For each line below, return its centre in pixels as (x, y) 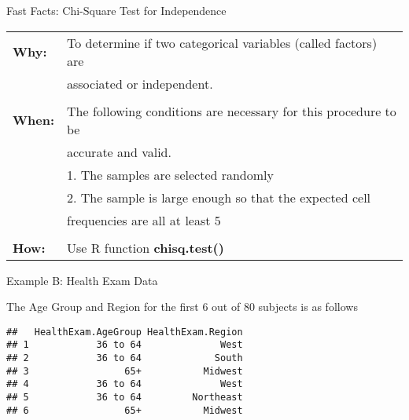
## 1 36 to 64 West (125, 345)
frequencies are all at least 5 (144, 220)
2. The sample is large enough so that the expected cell (219, 197)
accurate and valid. (119, 152)
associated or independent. (140, 83)
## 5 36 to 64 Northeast (125, 398)
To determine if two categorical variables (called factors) (222, 42)
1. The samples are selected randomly (170, 174)
